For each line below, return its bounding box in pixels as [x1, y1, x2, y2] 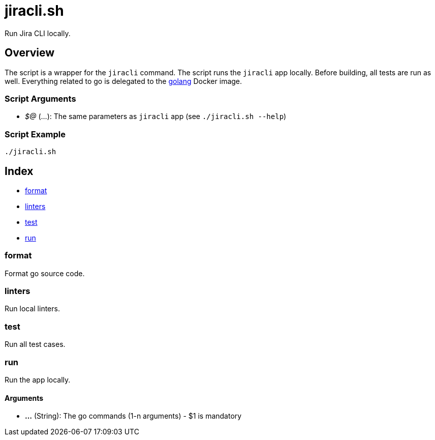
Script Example [5, 129, 66, 139]
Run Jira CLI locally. [5, 28, 71, 38]
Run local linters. [5, 304, 60, 313]
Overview [5, 46, 55, 60]
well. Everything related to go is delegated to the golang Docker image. [5, 76, 242, 85]
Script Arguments [5, 93, 76, 104]
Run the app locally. [5, 375, 71, 384]
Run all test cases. [5, 340, 66, 349]
